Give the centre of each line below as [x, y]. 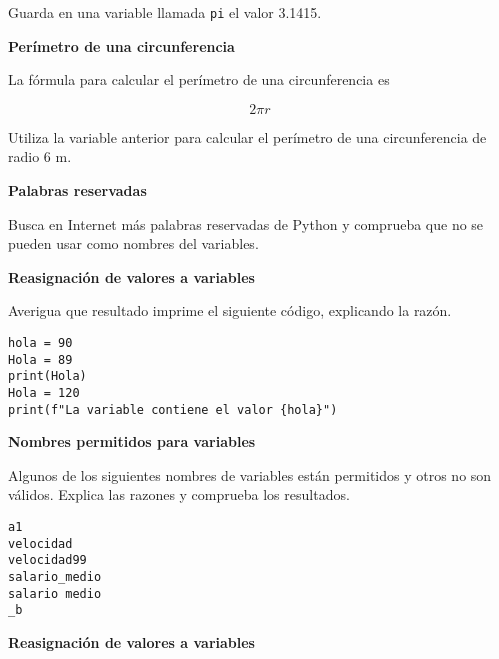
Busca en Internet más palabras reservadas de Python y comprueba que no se [246, 223]
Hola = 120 [44, 392]
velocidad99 [47, 560]
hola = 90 [40, 343]
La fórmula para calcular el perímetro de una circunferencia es [199, 79]
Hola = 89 [40, 359]
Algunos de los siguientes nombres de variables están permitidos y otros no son [250, 474]
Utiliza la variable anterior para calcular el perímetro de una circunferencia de [247, 136]
